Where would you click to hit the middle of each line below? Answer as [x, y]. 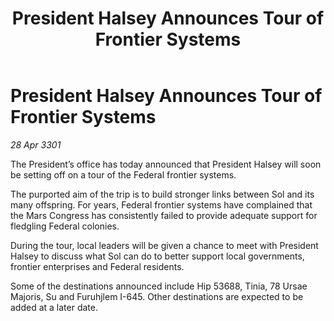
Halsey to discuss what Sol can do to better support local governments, [157, 256]
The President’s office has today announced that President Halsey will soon [166, 164]
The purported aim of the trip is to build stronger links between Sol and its [162, 194]
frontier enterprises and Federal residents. [97, 266]
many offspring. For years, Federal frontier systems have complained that [161, 204]
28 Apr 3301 [36, 144]
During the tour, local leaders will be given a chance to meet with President [164, 245]
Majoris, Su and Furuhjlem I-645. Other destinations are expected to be [157, 296]
